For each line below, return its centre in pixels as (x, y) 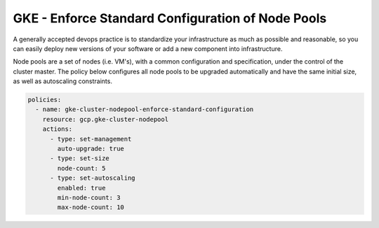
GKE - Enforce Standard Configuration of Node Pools (170, 18)
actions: (58, 129)
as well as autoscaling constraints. (62, 81)
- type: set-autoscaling (93, 178)
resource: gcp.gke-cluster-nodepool (105, 119)
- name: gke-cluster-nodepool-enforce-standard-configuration (145, 109)
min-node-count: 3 (89, 198)
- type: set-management (91, 139)
